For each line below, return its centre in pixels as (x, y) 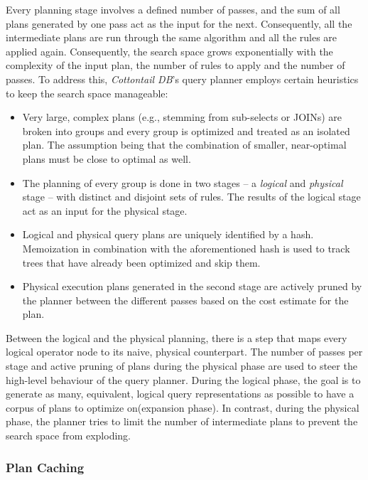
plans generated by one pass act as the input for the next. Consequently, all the (179, 23)
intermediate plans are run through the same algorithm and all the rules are (172, 37)
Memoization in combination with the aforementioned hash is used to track (186, 248)
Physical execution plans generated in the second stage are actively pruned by (192, 286)
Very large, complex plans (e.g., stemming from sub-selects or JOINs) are (182, 117)
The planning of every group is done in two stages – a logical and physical (183, 182)
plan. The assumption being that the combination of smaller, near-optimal (184, 145)
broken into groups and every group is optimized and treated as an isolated (186, 130)
